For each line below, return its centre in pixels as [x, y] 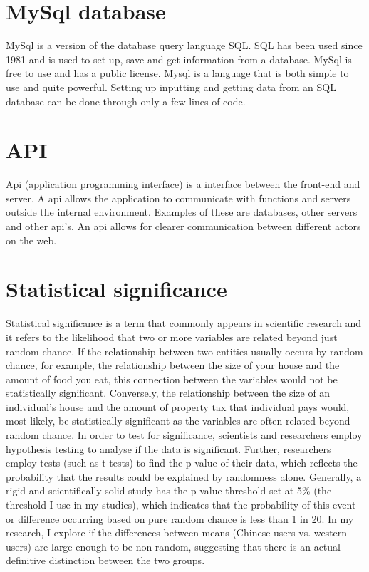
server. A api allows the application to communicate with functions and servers [178, 198]
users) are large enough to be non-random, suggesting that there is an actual [173, 546]
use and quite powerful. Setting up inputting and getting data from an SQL [171, 87]
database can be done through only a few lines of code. [126, 101]
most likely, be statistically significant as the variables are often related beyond [178, 421]
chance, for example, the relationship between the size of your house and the [173, 365]
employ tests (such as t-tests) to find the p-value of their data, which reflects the [182, 463]
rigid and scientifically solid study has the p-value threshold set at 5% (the [169, 490]
